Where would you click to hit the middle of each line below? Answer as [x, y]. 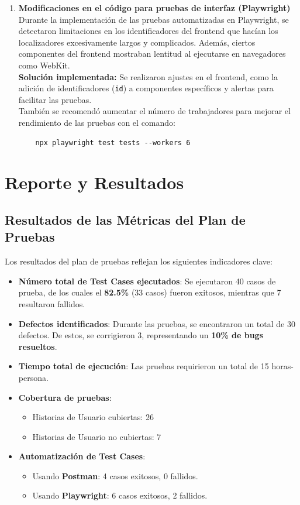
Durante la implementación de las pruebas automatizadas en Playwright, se [154, 19]
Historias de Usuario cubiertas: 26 [93, 417]
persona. [33, 377]
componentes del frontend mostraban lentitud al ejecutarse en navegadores [152, 54]
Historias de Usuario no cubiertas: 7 [97, 436]
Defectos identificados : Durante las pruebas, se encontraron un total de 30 [157, 323]
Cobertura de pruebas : [65, 397]
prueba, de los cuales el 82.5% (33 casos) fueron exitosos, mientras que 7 [150, 292]
